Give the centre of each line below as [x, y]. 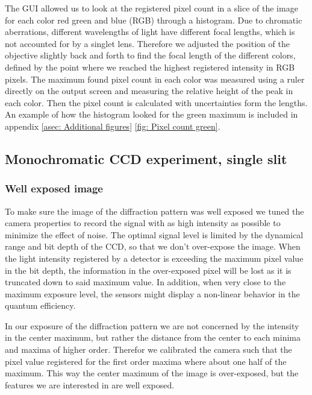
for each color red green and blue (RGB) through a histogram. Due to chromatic [154, 20]
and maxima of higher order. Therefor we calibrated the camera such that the [148, 349]
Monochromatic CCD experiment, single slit [146, 158]
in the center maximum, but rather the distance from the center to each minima [153, 337]
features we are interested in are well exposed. [90, 384]
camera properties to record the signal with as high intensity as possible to [143, 223]
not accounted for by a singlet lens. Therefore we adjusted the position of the [147, 43]
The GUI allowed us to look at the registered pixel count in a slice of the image [151, 8]
